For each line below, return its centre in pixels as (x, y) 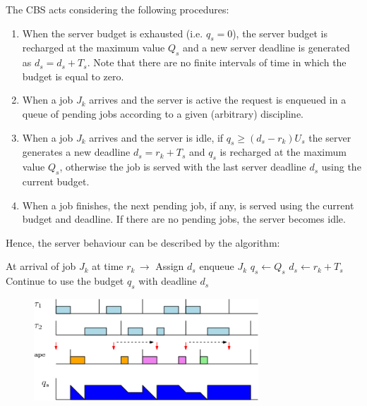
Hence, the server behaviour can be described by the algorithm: (143, 242)
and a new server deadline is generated (266, 48)
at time (108, 266)
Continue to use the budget (65, 281)
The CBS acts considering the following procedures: (118, 9)
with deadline (168, 281)
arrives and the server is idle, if (156, 137)
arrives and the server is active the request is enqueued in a (218, 100)
